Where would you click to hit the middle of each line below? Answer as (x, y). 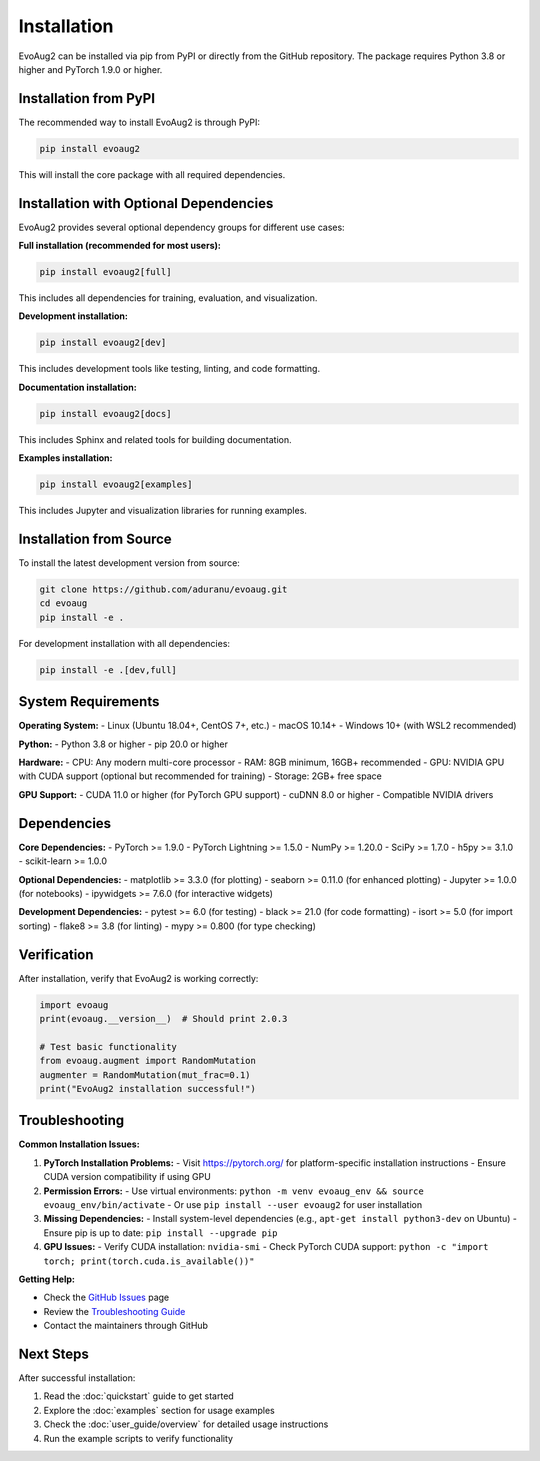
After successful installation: (77, 1378)
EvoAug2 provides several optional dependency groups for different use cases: (181, 227)
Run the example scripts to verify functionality (138, 1438)
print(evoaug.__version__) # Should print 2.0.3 (163, 1018)
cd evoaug (63, 603)
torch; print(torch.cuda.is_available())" (149, 1261)
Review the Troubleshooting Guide (114, 1311)
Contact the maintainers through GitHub (126, 1326)
